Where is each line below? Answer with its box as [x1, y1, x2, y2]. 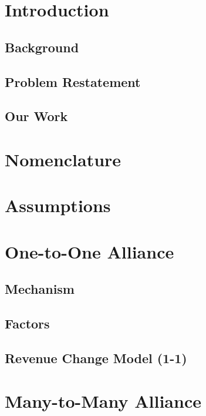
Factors [5, 314, 50, 333]
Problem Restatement [5, 72, 141, 90]
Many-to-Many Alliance [5, 389, 201, 413]
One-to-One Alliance [5, 239, 174, 263]
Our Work [5, 107, 68, 125]
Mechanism [5, 280, 75, 298]
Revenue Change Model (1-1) [5, 348, 187, 367]
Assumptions [5, 193, 111, 217]
